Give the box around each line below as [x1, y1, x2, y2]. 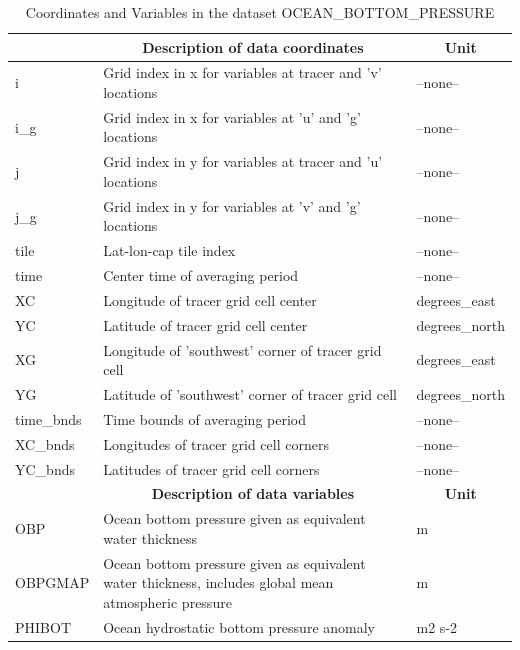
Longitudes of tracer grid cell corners [103, 433, 329, 454]
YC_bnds [15, 458, 75, 479]
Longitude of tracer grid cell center [103, 289, 317, 310]
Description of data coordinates [142, 36, 364, 57]
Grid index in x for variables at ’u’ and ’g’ [103, 106, 361, 127]
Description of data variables [151, 483, 355, 504]
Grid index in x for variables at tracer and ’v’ [103, 62, 382, 83]
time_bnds [15, 408, 82, 429]
